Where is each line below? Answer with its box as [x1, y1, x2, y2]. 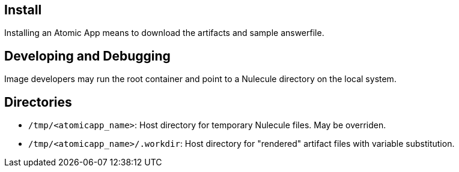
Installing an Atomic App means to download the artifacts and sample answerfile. [4, 28, 324, 38]
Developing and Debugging [4, 48, 171, 64]
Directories [4, 94, 72, 110]
